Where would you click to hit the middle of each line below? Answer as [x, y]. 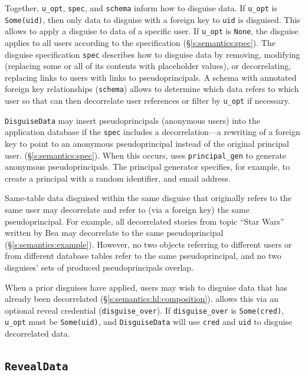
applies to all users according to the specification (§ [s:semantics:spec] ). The [140, 42]
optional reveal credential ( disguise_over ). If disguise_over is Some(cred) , [144, 310]
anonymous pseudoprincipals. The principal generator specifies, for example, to [147, 167]
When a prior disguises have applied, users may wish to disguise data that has [146, 287]
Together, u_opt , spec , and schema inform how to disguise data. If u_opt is [141, 8]
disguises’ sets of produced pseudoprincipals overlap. [99, 267]
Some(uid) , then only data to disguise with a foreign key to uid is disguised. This [152, 19]
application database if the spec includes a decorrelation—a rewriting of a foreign [152, 132]
